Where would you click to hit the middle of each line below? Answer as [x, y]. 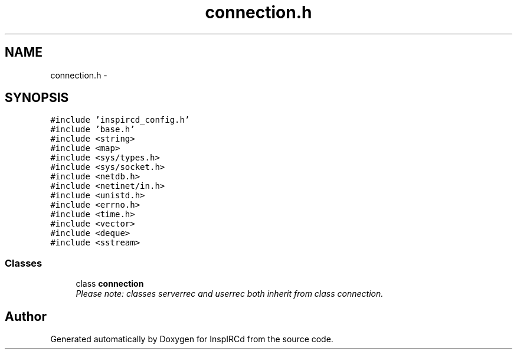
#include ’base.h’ [93, 130]
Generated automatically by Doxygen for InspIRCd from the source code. [192, 339]
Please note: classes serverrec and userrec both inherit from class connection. [230, 294]
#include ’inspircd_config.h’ [120, 120]
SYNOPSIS [37, 98]
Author [26, 316]
